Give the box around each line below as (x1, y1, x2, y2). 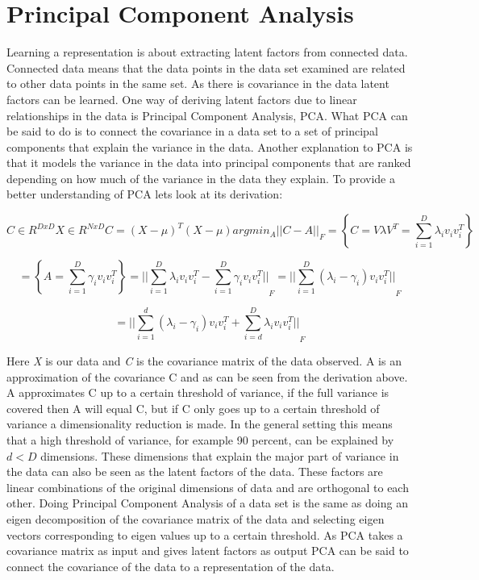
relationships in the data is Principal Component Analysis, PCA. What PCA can (6, 106, 408, 123)
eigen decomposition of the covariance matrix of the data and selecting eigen (6, 511, 385, 528)
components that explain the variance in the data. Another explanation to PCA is (6, 138, 413, 155)
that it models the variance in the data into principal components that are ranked (6, 154, 411, 171)
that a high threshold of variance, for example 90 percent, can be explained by (6, 432, 394, 449)
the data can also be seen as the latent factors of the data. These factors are (6, 463, 383, 480)
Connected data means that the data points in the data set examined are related (6, 59, 406, 76)
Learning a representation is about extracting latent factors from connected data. (6, 44, 408, 61)
